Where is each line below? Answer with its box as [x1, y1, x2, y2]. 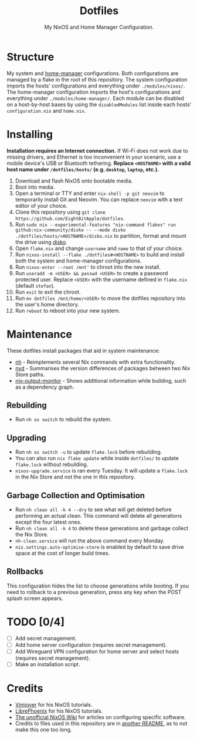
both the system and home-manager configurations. [15, 257, 142, 264]
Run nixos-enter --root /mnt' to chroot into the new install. [15, 263, 161, 271]
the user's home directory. [15, 301, 80, 308]
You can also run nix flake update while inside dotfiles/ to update [15, 455, 179, 462]
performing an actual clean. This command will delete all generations [15, 512, 182, 519]
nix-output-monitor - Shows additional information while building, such [15, 377, 186, 384]
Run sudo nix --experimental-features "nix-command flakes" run [15, 221, 176, 228]
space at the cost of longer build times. [15, 550, 110, 556]
